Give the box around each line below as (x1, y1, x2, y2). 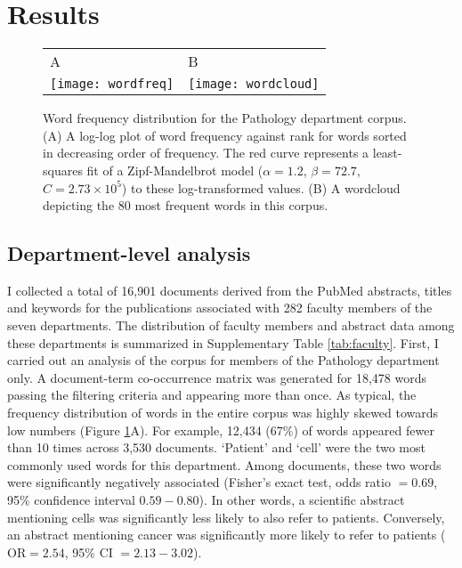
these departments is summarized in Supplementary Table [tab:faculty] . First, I (7, 333, 439, 352)
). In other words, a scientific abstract (199, 491, 405, 509)
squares (43, 160, 83, 179)
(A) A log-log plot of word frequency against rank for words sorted (43, 126, 407, 144)
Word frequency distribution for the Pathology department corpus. (43, 109, 407, 127)
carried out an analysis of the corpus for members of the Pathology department (7, 351, 440, 369)
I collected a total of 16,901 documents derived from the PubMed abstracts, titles (7, 280, 452, 299)
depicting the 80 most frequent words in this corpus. (43, 196, 328, 215)
